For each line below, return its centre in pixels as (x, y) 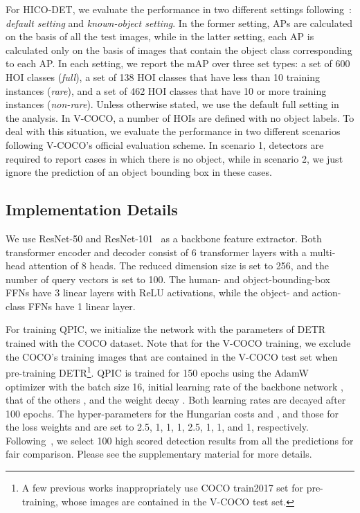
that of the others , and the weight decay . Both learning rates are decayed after (176, 400)
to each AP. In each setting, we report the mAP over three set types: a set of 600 (178, 63)
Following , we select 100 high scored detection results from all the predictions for (180, 440)
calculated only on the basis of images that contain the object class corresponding (179, 49)
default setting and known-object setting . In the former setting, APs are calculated (179, 22)
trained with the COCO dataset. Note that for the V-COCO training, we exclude (178, 343)
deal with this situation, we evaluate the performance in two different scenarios (173, 131)
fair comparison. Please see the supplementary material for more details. (159, 454)
